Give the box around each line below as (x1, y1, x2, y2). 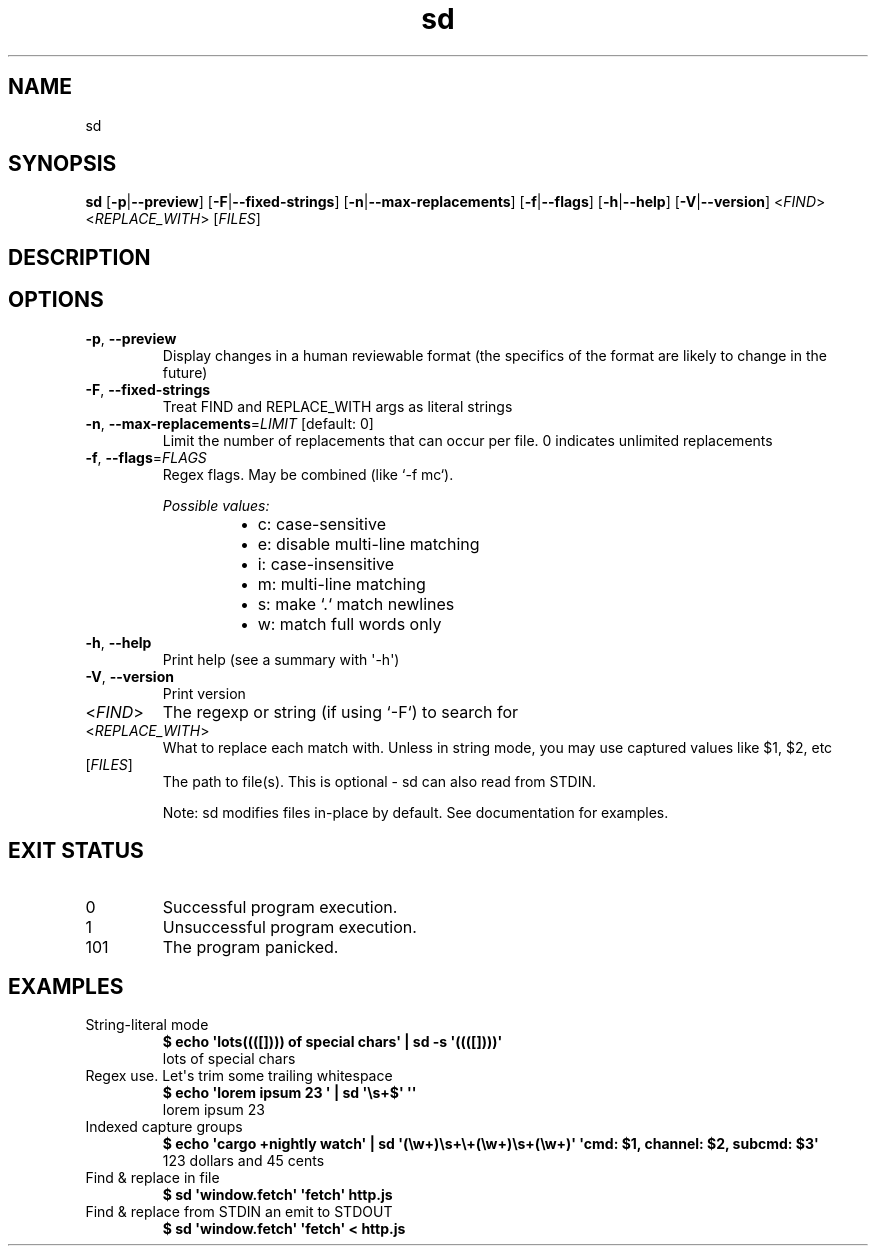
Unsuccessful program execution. (162, 916, 417, 937)
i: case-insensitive (257, 553, 395, 574)
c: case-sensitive (257, 513, 386, 534)
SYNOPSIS (8, 151, 117, 177)
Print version (162, 684, 246, 702)
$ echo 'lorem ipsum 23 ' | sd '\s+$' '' (162, 1084, 417, 1102)
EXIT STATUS (8, 838, 144, 864)
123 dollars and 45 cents (162, 1152, 325, 1170)
